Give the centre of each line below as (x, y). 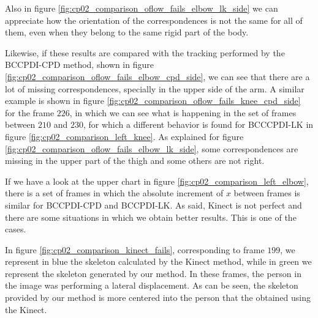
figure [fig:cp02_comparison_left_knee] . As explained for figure (124, 136)
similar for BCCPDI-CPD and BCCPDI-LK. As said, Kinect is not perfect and (153, 205)
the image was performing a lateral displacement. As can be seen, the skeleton (152, 285)
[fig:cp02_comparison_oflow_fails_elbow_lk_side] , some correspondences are (152, 148)
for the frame (30, 112)
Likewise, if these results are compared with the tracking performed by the (145, 52)
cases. (16, 229)
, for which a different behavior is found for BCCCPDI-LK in (198, 124)
